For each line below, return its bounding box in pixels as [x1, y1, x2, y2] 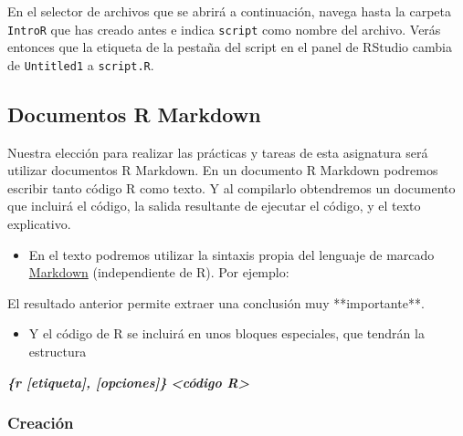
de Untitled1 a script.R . [7, 55, 154, 74]
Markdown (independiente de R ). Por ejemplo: [28, 263, 289, 282]
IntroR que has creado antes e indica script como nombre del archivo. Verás [7, 19, 441, 38]
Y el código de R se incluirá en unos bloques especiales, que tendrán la [28, 324, 425, 343]
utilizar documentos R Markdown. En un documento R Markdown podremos [7, 161, 438, 180]
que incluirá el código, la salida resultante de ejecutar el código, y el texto [7, 196, 421, 215]
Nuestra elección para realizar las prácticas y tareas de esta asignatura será [7, 142, 428, 161]
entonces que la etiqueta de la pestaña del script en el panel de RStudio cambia [7, 37, 452, 57]
